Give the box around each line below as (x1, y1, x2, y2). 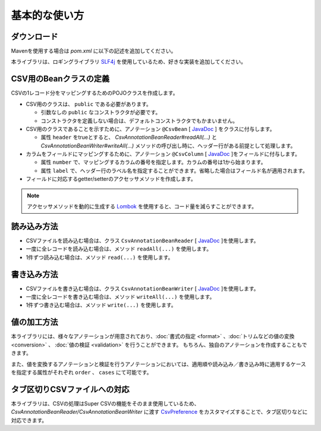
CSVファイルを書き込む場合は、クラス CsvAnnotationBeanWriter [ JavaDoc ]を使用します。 (26, 285, 259, 292)
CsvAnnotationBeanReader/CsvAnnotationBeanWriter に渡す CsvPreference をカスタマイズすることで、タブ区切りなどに (11, 408, 308, 416)
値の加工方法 (11, 317, 58, 327)
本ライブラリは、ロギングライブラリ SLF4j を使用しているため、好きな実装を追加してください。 (11, 58, 247, 65)
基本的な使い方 (11, 9, 84, 22)
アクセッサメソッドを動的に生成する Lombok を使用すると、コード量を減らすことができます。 (27, 203, 257, 210)
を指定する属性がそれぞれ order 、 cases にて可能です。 (11, 368, 152, 376)
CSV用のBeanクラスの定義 (11, 74, 110, 84)
